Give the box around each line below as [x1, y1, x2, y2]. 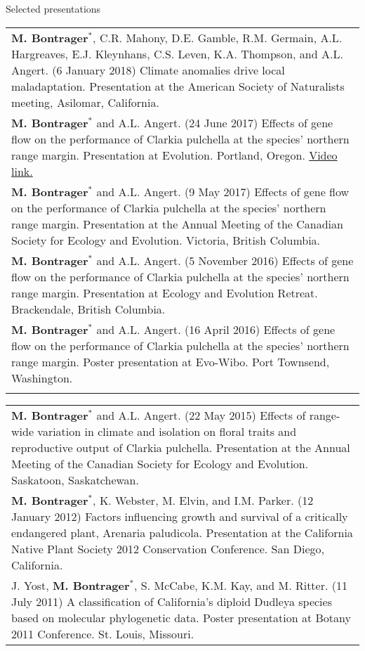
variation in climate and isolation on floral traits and [37, 423, 297, 439]
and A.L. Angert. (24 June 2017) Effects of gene [96, 114, 333, 131]
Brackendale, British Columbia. [11, 300, 166, 317]
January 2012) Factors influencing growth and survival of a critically [11, 508, 348, 524]
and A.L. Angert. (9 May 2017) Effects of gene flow [96, 183, 350, 200]
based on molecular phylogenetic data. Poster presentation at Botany [11, 609, 351, 626]
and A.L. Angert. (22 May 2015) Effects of [96, 406, 306, 423]
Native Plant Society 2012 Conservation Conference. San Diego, [11, 540, 324, 557]
